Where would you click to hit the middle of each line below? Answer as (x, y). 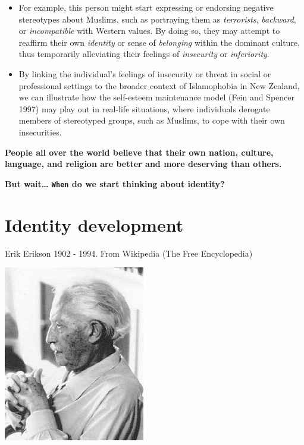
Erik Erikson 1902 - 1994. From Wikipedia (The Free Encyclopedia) (129, 253)
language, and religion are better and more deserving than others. (143, 164)
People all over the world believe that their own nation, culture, (139, 152)
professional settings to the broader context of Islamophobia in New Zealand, (159, 85)
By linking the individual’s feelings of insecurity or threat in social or (145, 73)
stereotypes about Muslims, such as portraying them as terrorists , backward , (157, 19)
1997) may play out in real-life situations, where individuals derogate (144, 108)
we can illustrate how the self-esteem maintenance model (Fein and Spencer (157, 97)
